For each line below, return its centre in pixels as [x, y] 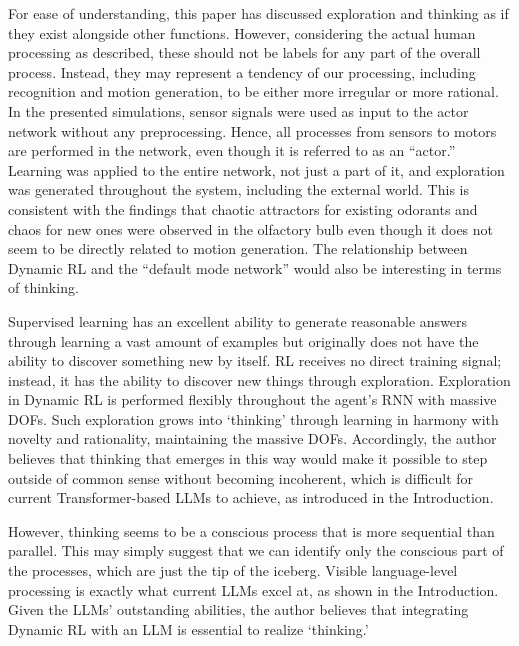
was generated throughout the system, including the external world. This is [238, 189]
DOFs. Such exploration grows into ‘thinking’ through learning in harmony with [253, 418]
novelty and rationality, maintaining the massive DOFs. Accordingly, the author [252, 438]
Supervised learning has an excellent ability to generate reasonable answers [238, 320]
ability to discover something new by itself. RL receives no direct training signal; [255, 360]
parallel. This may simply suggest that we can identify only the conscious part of [256, 550]
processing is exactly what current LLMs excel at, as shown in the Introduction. [253, 589]
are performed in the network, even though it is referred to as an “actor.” [232, 150]
